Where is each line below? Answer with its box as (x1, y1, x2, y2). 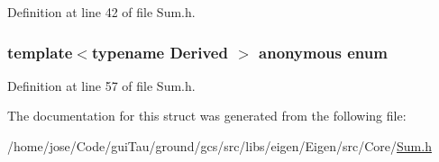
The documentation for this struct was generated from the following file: (7, 106, 407, 125)
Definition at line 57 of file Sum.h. (7, 76, 196, 94)
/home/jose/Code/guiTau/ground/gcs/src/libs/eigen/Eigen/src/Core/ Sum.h (7, 137, 432, 155)
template (7, 40, 73, 63)
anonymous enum (259, 40, 388, 63)
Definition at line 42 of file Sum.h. (7, 3, 196, 21)
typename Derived (91, 40, 228, 63)
